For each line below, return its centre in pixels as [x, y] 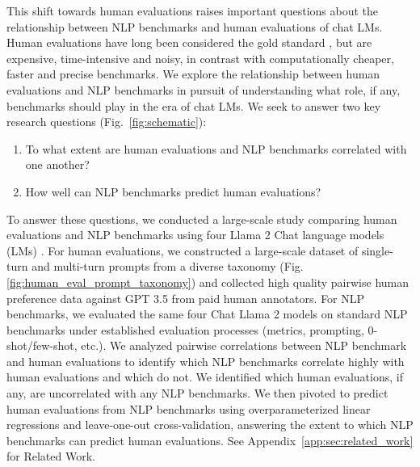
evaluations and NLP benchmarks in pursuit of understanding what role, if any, [204, 89]
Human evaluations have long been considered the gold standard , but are [189, 42]
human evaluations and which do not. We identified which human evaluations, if [205, 377]
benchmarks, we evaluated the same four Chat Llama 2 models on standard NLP [207, 314]
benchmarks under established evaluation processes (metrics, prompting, [185, 329]
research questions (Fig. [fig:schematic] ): [107, 122]
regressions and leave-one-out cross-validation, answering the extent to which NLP [210, 425]
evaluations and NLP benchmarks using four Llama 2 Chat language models [195, 235]
